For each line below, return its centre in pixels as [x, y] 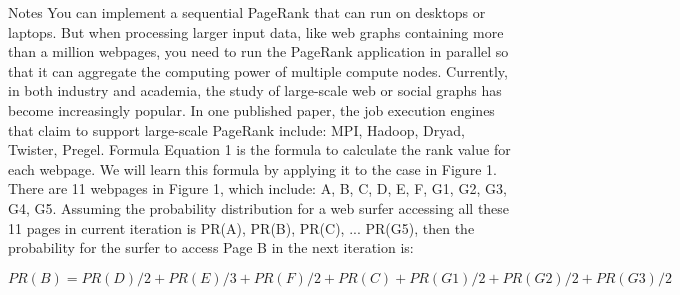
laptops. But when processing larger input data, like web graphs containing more [256, 31]
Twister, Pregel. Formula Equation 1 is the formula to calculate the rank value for [259, 149]
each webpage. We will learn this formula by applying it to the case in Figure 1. [252, 168]
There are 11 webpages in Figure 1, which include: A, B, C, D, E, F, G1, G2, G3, [257, 188]
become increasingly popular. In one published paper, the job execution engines [251, 109]
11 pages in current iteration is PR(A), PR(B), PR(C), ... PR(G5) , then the [241, 227]
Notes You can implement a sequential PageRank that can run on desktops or [247, 12]
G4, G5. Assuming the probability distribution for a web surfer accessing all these [259, 207]
